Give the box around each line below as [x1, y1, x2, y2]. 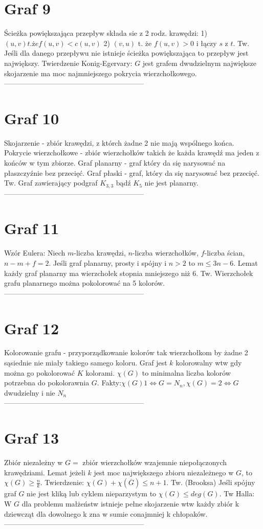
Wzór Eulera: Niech [4, 247, 65, 258]
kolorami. [85, 367, 115, 378]
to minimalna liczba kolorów [142, 367, 231, 378]
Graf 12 [4, 317, 59, 338]
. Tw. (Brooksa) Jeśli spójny [166, 477, 255, 488]
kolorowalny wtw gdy [176, 357, 242, 368]
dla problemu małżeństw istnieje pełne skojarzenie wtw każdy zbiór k [21, 498, 239, 509]
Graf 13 [4, 427, 59, 448]
